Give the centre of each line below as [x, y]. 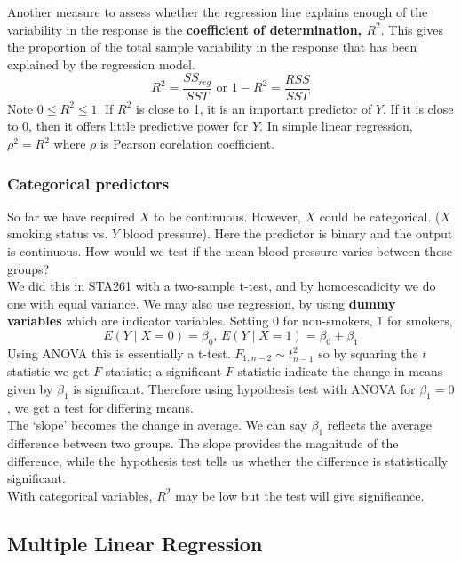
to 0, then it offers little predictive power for [128, 126]
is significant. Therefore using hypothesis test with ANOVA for [244, 388]
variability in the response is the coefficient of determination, [185, 29]
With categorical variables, [80, 495]
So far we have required [72, 216]
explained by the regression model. [101, 64]
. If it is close [418, 108]
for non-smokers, [328, 321]
